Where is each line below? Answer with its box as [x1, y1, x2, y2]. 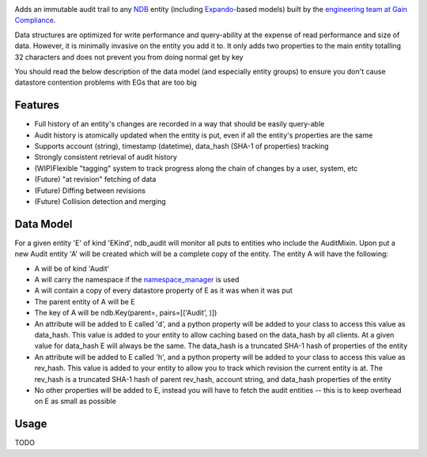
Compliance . [14, 16, 56, 25]
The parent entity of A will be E [34, 296, 135, 306]
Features [14, 99, 59, 112]
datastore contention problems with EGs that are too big [14, 77, 197, 87]
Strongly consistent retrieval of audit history [34, 153, 178, 162]
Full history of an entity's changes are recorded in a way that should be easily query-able [34, 119, 325, 129]
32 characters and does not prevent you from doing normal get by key [14, 52, 244, 62]
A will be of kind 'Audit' [34, 263, 110, 273]
